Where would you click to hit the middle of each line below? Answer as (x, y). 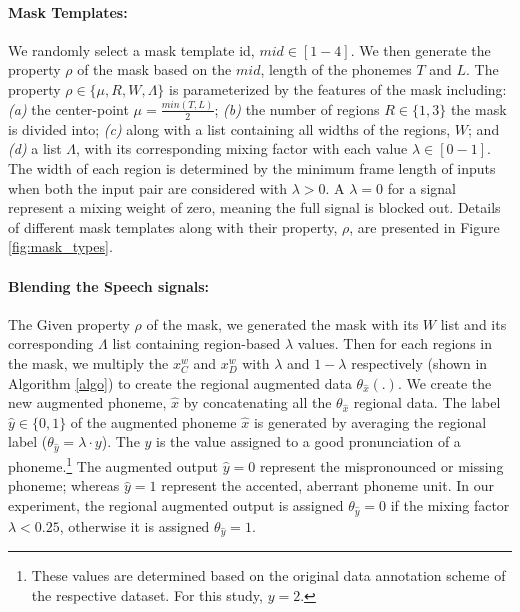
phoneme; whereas (64, 485)
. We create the (444, 382)
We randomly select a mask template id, (131, 49)
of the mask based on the (154, 69)
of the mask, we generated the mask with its (282, 323)
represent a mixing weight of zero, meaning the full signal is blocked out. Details (254, 207)
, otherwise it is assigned (134, 525)
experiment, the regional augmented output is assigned (176, 504)
